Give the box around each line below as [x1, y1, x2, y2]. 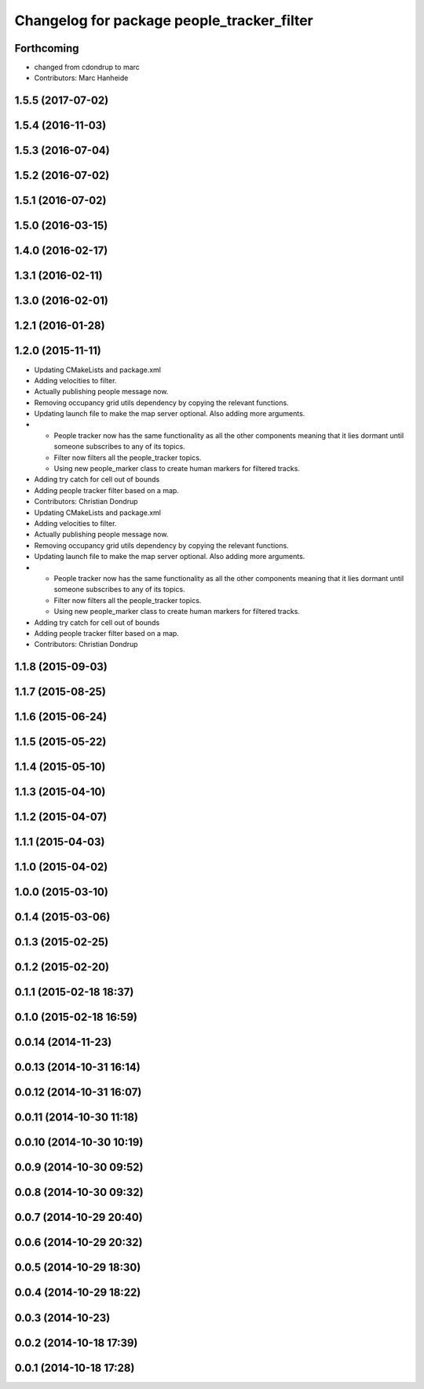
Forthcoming [14, 42, 79, 55]
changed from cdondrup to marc [34, 63, 141, 72]
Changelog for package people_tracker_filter [14, 12, 313, 29]
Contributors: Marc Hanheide [34, 73, 129, 82]
